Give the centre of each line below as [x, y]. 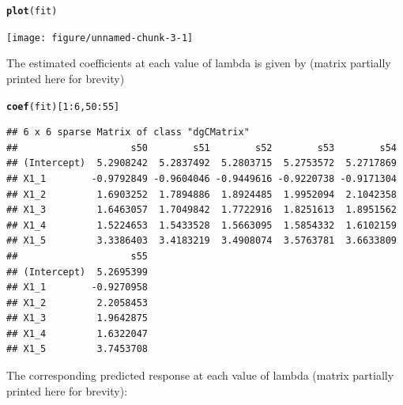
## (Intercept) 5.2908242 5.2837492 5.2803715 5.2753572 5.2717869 [201, 163]
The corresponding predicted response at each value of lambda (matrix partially [200, 375]
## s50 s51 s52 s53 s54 [201, 148]
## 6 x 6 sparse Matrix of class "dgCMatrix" [128, 132]
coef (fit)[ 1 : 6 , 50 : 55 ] [63, 106]
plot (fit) [32, 11]
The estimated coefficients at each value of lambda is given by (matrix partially [199, 63]
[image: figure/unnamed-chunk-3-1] [100, 38]
